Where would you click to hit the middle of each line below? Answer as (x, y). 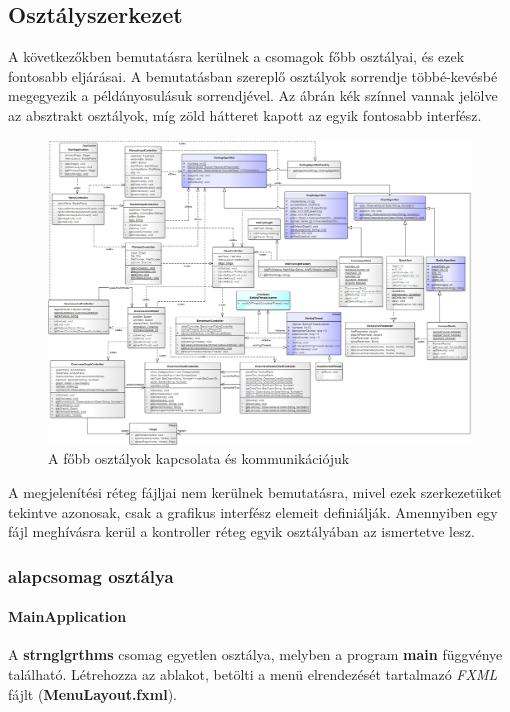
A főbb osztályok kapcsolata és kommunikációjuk (199, 458)
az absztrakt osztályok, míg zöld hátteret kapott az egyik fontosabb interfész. (245, 114)
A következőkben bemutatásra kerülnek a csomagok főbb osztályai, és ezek (236, 56)
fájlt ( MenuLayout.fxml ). (92, 693)
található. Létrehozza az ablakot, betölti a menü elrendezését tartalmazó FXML (253, 673)
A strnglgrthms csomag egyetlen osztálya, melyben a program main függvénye (255, 654)
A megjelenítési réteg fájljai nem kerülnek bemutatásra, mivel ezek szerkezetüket (255, 491)
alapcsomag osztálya (91, 575)
